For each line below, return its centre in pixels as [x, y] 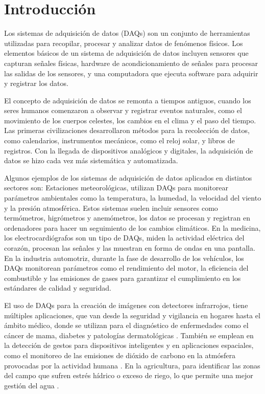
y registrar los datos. [36, 83]
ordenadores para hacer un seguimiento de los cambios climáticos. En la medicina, [132, 227]
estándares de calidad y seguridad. [58, 288]
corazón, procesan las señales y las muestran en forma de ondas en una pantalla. [130, 248]
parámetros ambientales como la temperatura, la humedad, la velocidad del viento [133, 198]
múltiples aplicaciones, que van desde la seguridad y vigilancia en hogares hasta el [132, 315]
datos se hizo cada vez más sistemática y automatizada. [91, 160]
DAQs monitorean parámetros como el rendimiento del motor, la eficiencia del [126, 268]
